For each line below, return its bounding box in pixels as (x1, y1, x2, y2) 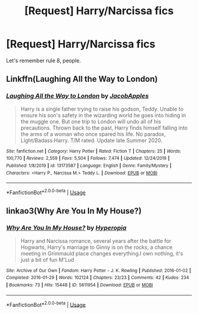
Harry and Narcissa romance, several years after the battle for (20, 237, 171, 244)
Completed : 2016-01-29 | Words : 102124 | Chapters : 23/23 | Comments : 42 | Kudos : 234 (6, 275, 190, 281)
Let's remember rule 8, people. (6, 57, 81, 64)
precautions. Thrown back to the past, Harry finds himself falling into (20, 124, 188, 131)
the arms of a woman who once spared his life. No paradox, (20, 130, 166, 137)
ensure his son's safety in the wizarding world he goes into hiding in (20, 111, 186, 119)
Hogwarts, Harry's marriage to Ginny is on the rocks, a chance (20, 244, 173, 251)
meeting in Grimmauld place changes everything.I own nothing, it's (20, 250, 184, 257)
